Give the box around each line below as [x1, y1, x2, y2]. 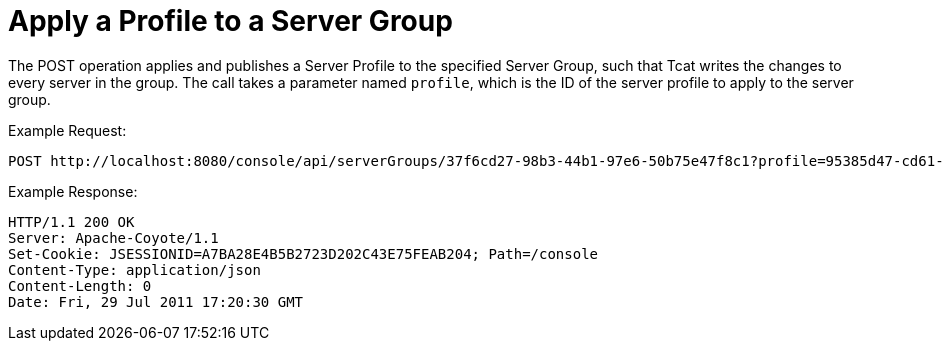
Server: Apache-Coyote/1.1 [8, 229, 219, 246]
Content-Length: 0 [8, 277, 152, 294]
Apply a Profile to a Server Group [8, 4, 453, 38]
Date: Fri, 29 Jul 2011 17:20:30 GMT [8, 293, 304, 310]
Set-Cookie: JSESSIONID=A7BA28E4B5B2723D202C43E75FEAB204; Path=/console [8, 245, 599, 262]
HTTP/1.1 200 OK [8, 213, 135, 230]
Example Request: [8, 121, 127, 139]
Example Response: [8, 182, 138, 200]
